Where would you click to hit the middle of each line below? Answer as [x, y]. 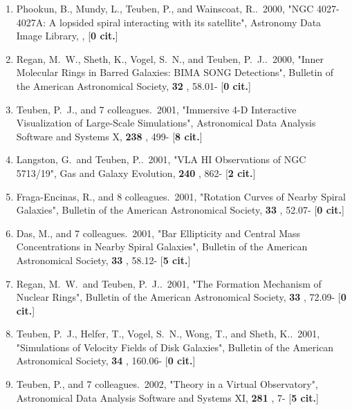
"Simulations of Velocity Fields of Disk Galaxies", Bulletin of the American [175, 347]
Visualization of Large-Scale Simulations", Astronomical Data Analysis [166, 123]
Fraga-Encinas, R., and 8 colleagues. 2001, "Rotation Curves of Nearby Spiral [181, 196]
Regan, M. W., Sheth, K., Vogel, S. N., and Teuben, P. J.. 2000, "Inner [170, 58]
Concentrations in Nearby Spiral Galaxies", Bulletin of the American [162, 246]
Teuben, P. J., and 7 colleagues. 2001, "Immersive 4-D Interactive [156, 109]
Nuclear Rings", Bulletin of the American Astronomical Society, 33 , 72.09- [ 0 [181, 297]
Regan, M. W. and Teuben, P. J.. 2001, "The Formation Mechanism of [169, 283]
